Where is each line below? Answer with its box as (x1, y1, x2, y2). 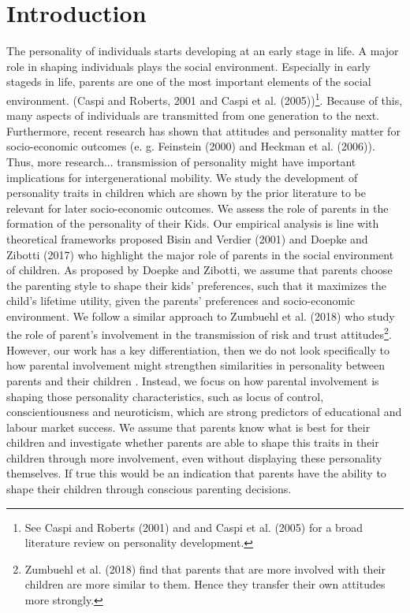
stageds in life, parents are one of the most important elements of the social (6, 73, 371, 90)
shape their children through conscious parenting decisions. (6, 481, 292, 497)
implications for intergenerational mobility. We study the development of (6, 169, 358, 185)
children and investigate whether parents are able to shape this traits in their (6, 434, 379, 451)
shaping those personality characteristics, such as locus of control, (6, 388, 324, 404)
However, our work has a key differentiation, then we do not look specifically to (6, 341, 390, 358)
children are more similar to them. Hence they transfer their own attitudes (24, 576, 386, 593)
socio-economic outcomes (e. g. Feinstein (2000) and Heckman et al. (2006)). (6, 138, 375, 154)
